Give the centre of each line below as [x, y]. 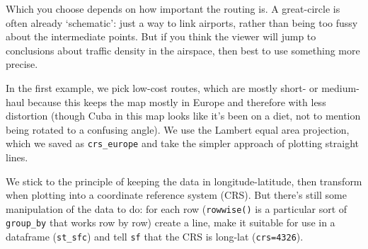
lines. [17, 157]
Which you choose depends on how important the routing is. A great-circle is [173, 8]
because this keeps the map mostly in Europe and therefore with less [177, 102]
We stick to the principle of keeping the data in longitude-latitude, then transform [184, 181]
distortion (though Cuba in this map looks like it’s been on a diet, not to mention [183, 116]
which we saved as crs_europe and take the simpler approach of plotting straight [183, 143]
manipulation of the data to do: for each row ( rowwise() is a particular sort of [177, 208]
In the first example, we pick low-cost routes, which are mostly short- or [162, 87]
